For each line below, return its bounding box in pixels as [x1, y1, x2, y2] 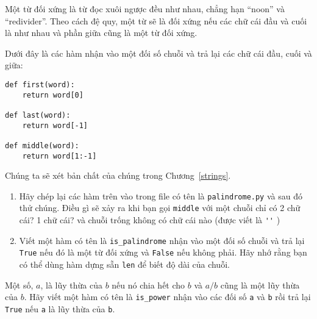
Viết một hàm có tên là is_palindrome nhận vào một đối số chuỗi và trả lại [19, 234, 305, 246]
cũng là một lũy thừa [220, 278, 300, 291]
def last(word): [5, 110, 71, 120]
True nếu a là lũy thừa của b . [5, 303, 115, 315]
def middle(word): [5, 141, 79, 150]
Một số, [5, 278, 34, 291]
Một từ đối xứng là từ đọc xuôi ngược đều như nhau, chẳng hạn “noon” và [5, 2, 285, 15]
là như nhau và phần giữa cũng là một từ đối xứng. [5, 26, 198, 39]
